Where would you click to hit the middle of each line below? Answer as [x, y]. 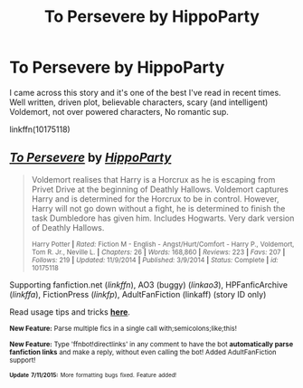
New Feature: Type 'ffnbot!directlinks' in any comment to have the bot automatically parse [151, 344]
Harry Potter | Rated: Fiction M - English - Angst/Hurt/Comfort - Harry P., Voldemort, [163, 244]
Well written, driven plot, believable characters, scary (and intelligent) [139, 102]
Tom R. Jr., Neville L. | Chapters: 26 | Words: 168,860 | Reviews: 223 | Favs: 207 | [158, 252]
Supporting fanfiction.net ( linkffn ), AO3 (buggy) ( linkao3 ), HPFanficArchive [148, 284]
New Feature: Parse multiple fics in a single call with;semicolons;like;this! [123, 328]
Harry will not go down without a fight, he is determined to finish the [158, 208]
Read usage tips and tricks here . [70, 312]
